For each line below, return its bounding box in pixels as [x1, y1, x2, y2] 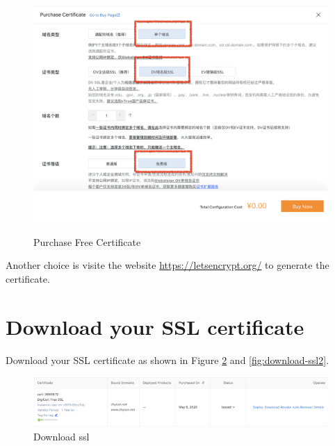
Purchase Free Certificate [33, 234, 141, 249]
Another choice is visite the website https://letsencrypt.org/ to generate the [6, 258, 329, 272]
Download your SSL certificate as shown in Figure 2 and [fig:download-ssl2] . [6, 352, 329, 367]
